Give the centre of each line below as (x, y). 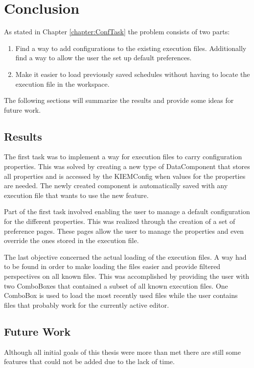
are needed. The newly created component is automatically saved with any (116, 185)
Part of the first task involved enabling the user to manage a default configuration (127, 211)
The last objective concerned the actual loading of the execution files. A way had (125, 257)
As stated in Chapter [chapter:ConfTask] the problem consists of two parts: (117, 32)
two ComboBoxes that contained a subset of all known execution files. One (116, 285)
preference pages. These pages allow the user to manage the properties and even (124, 231)
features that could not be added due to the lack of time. (89, 361)
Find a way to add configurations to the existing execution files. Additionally (131, 48)
